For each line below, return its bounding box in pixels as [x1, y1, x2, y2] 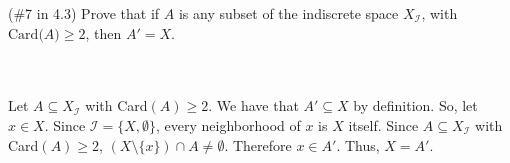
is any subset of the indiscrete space [178, 3, 399, 23]
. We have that [208, 95, 299, 116]
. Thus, [336, 134, 380, 155]
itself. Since [348, 114, 419, 135]
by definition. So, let [353, 95, 478, 116]
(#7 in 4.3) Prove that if [8, 3, 160, 23]
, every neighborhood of [155, 114, 301, 135]
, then [85, 22, 122, 43]
